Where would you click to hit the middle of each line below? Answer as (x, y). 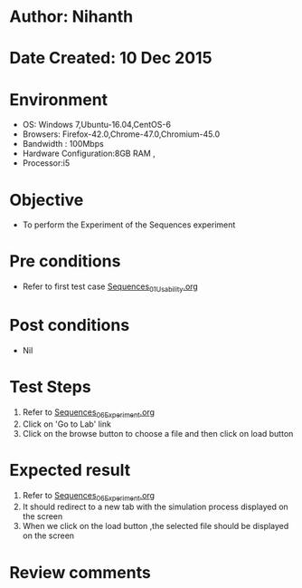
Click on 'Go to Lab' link (66, 424)
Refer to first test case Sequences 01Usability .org (110, 287)
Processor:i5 (46, 163)
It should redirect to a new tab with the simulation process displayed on (156, 507)
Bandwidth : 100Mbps (63, 144)
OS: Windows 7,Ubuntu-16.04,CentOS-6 (97, 125)
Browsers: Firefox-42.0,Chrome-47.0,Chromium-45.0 (121, 134)
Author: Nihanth (71, 17)
